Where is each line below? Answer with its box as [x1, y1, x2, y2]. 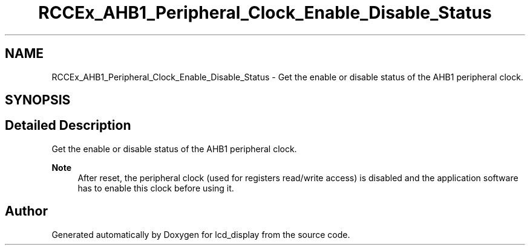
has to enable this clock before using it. [77, 182, 234, 193]
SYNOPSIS [5, 92, 71, 108]
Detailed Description [5, 118, 131, 133]
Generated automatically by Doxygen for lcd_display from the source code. [51, 229, 350, 240]
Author [5, 204, 48, 219]
